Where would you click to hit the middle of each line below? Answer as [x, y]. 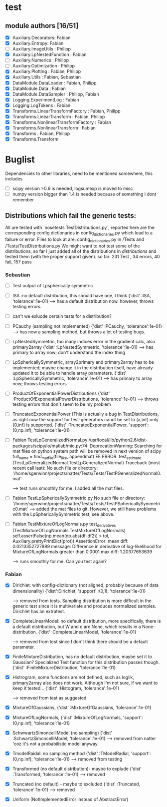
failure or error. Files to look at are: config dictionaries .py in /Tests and [75, 240]
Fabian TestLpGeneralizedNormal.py [50, 440]
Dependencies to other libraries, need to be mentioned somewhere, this [79, 173]
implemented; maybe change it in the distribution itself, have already [83, 368]
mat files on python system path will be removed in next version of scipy [87, 451]
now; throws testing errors [40, 384]
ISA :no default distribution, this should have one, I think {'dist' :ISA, [82, 296]
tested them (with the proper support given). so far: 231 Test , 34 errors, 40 [83, 256]
